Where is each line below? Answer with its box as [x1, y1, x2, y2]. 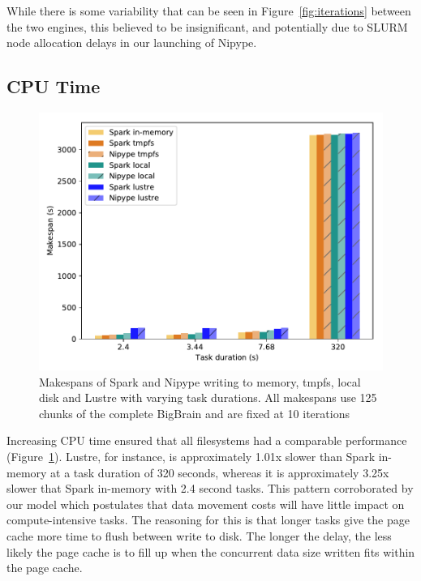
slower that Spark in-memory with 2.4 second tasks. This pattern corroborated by [6, 480, 414, 497]
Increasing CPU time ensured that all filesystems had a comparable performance [6, 432, 407, 449]
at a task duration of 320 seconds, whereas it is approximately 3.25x [50, 464, 389, 481]
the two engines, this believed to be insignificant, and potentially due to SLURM [6, 18, 408, 35]
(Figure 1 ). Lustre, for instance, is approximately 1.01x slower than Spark [6, 447, 376, 464]
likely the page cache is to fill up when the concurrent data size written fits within [6, 543, 415, 560]
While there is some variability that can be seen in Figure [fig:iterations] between [6, 2, 411, 19]
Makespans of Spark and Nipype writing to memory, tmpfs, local [39, 373, 361, 390]
